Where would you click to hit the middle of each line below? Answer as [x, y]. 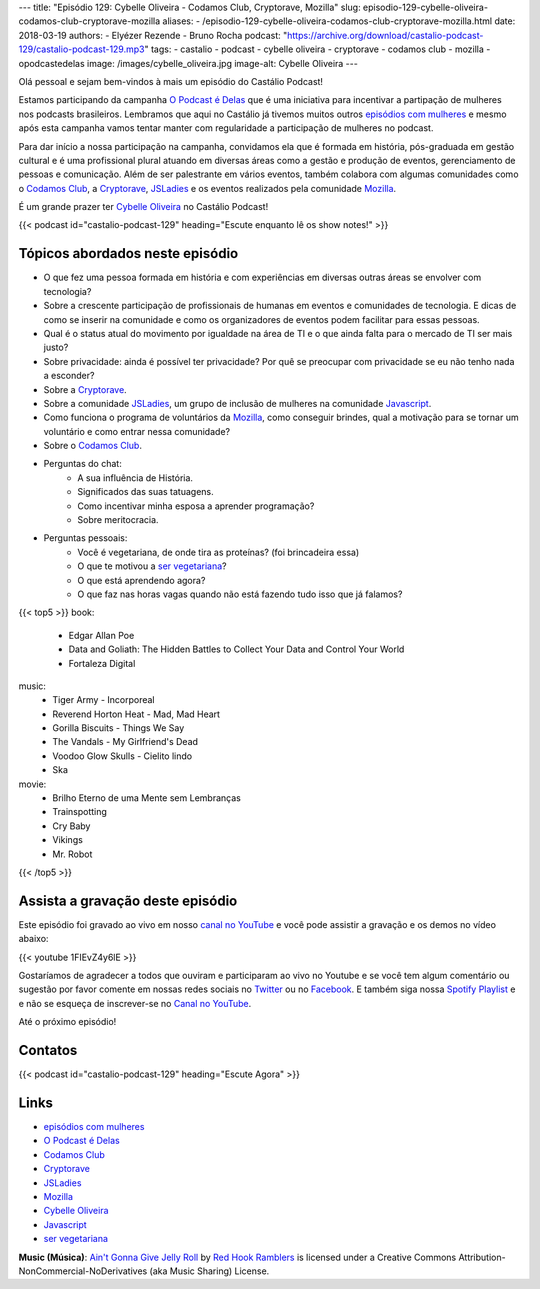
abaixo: [33, 939]
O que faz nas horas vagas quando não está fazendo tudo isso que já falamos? [240, 594]
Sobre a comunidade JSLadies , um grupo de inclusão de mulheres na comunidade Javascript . [237, 403]
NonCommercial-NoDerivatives [83, 1271]
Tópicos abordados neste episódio [128, 253]
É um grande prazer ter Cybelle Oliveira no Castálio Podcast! [143, 207]
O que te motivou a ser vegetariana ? [152, 566]
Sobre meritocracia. [118, 520]
